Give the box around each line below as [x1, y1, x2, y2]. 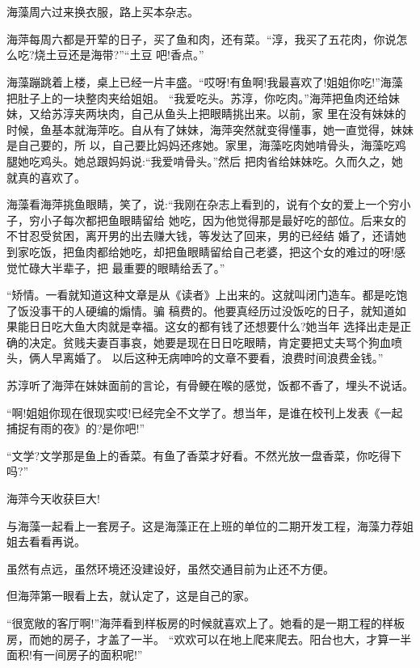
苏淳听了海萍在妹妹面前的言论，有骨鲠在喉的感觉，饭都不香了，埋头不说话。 [6, 377, 414, 394]
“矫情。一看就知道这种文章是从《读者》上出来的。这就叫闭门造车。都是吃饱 [6, 286, 408, 303]
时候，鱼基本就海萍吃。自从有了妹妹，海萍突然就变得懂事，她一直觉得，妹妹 [6, 120, 414, 137]
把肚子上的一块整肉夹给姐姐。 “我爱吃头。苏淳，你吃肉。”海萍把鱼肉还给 [6, 89, 388, 106]
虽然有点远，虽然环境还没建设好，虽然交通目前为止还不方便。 [6, 560, 334, 577]
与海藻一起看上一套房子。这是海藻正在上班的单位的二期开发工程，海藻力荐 [6, 517, 402, 534]
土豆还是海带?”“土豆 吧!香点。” [45, 46, 204, 63]
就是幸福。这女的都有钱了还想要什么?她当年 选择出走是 [107, 318, 401, 335]
